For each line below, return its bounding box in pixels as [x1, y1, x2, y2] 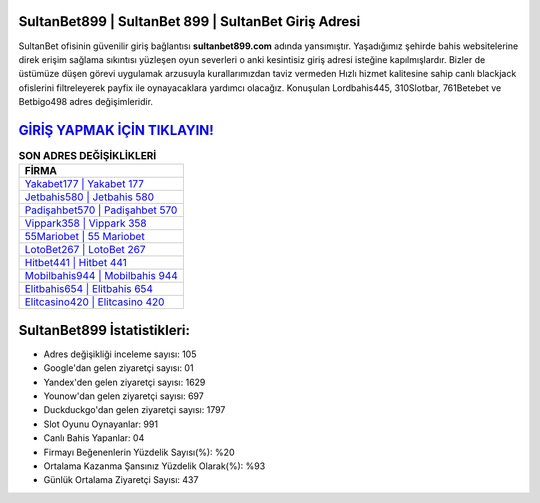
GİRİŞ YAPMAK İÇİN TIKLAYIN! [18, 121, 214, 139]
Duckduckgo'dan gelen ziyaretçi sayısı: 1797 [43, 404, 226, 416]
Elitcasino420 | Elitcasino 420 [24, 295, 165, 309]
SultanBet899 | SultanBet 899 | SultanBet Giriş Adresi [18, 13, 361, 30]
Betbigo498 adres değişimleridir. [18, 96, 154, 108]
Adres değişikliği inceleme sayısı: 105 [43, 348, 197, 360]
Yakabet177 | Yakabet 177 [24, 177, 145, 191]
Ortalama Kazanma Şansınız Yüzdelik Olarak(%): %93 [43, 460, 266, 472]
